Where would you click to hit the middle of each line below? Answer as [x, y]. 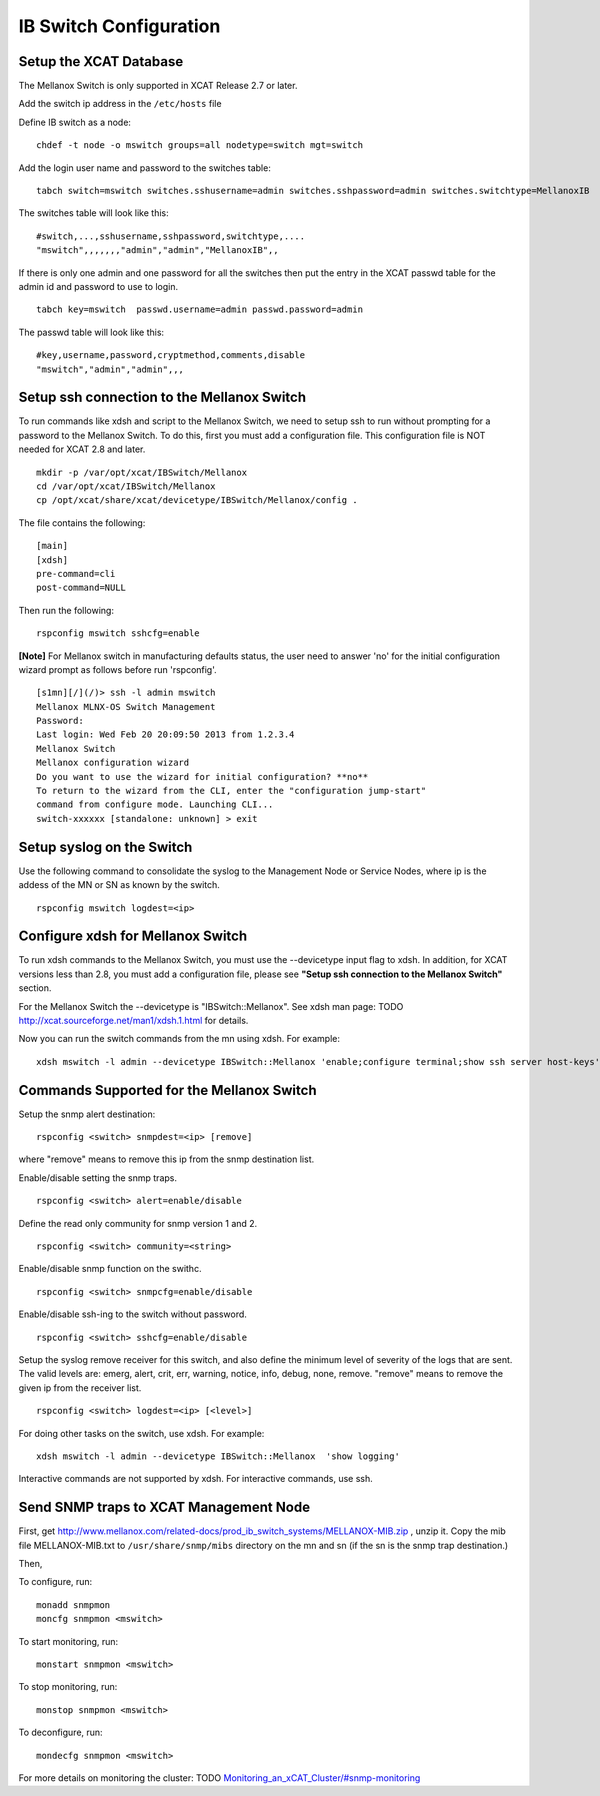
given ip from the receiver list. [80, 1387]
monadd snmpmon [73, 1604]
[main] [52, 546]
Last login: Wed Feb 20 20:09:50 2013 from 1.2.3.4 [165, 734]
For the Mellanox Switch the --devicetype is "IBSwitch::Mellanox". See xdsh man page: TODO [211, 1006]
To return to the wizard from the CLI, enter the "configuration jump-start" [231, 791]
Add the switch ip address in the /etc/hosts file [120, 104]
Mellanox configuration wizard [113, 763]
